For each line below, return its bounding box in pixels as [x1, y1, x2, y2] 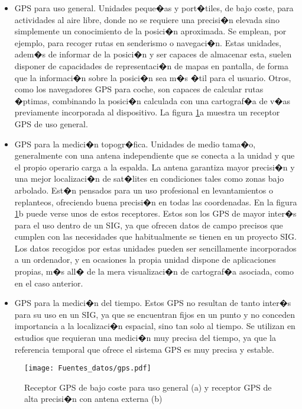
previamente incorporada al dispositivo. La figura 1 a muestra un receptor [14, 106, 280, 118]
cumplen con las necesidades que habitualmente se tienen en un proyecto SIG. [14, 230, 297, 243]
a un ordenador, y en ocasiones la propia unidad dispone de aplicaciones [14, 253, 276, 266]
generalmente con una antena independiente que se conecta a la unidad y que [14, 149, 295, 162]
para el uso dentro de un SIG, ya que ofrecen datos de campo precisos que [14, 218, 283, 231]
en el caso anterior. [14, 276, 83, 289]
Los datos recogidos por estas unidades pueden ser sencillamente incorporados [14, 241, 297, 254]
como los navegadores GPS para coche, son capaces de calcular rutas [14, 83, 264, 95]
